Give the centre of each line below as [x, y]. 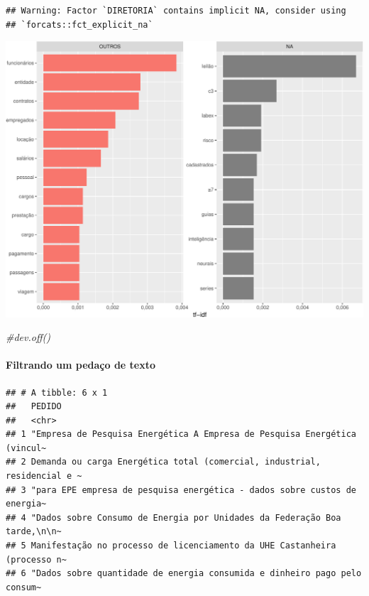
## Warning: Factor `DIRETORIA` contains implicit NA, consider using [176, 11]
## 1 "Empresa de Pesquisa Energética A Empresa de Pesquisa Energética [181, 434]
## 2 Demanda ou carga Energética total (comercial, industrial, [163, 462]
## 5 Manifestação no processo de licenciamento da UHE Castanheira [171, 546]
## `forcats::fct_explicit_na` [79, 25]
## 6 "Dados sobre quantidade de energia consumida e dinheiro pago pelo [184, 574]
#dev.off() [28, 337]
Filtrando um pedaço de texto [81, 365]
